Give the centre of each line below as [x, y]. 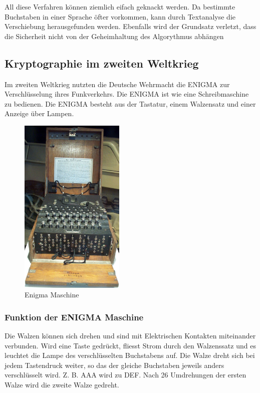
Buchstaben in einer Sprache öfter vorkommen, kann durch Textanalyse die [120, 16]
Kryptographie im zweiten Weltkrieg [102, 63]
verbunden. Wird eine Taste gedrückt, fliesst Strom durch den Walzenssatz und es [130, 345]
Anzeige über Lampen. [39, 113]
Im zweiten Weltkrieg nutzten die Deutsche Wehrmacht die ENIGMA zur [117, 84]
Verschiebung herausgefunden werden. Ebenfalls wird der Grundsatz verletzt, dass [131, 26]
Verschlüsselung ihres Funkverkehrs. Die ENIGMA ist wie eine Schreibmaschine [127, 94]
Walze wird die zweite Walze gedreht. [62, 384]
